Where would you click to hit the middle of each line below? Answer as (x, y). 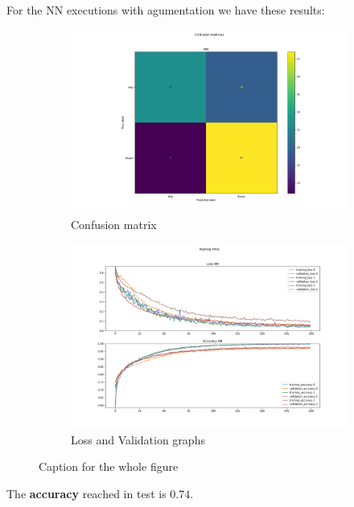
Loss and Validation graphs (138, 439)
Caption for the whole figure (109, 466)
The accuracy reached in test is (86, 493)
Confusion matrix (114, 225)
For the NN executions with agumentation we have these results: (166, 10)
